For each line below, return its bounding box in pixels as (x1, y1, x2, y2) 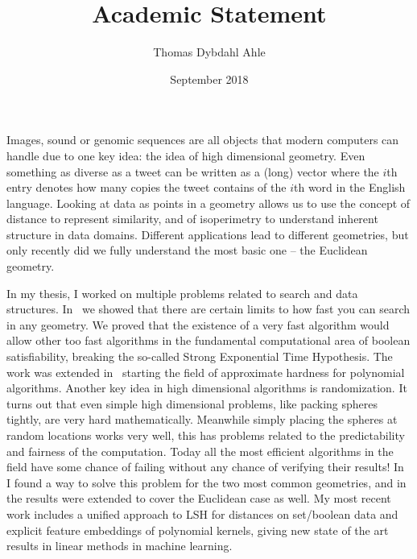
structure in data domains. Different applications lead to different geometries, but (6, 226, 409, 242)
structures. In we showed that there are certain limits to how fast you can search (6, 300, 411, 317)
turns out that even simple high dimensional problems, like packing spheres (6, 395, 378, 412)
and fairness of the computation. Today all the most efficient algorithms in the (6, 442, 394, 459)
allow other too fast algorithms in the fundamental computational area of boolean (6, 332, 411, 349)
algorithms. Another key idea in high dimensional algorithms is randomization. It (6, 379, 407, 396)
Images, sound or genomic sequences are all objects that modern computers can (6, 131, 399, 148)
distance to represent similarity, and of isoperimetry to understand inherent (6, 210, 378, 227)
